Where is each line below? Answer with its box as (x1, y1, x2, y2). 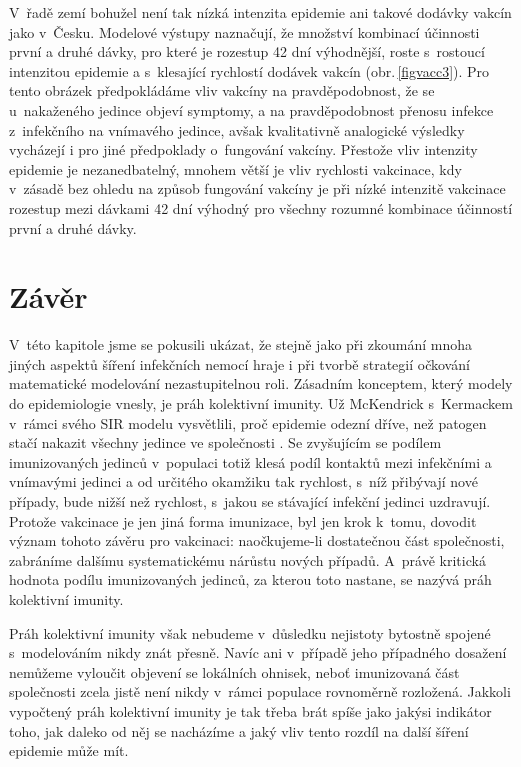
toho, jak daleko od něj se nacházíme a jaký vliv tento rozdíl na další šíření (9, 720, 469, 741)
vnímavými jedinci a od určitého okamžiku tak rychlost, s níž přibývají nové (9, 471, 478, 492)
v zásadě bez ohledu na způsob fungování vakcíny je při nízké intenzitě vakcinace (9, 178, 506, 199)
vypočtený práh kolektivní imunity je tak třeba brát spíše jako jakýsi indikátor (9, 700, 492, 721)
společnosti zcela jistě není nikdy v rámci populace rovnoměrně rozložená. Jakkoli (9, 681, 511, 702)
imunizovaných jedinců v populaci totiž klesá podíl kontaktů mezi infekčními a (9, 451, 492, 472)
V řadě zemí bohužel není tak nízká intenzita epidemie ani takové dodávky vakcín (9, 2, 512, 22)
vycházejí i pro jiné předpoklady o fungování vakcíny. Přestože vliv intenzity (9, 139, 478, 160)
